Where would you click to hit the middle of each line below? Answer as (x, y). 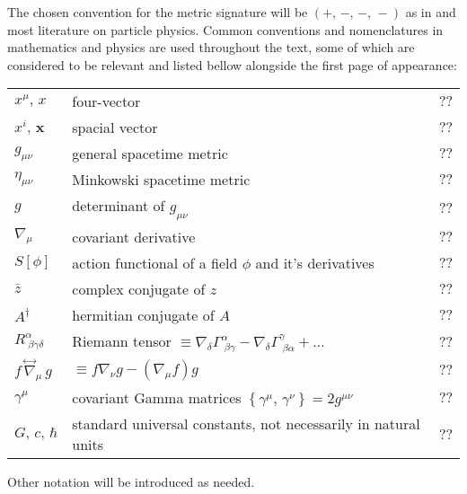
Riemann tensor (122, 340)
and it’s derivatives (315, 262)
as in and (431, 12)
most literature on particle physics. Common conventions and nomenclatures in (225, 29)
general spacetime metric (150, 154)
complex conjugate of (139, 288)
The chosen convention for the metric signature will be (158, 12)
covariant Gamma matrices (157, 398)
